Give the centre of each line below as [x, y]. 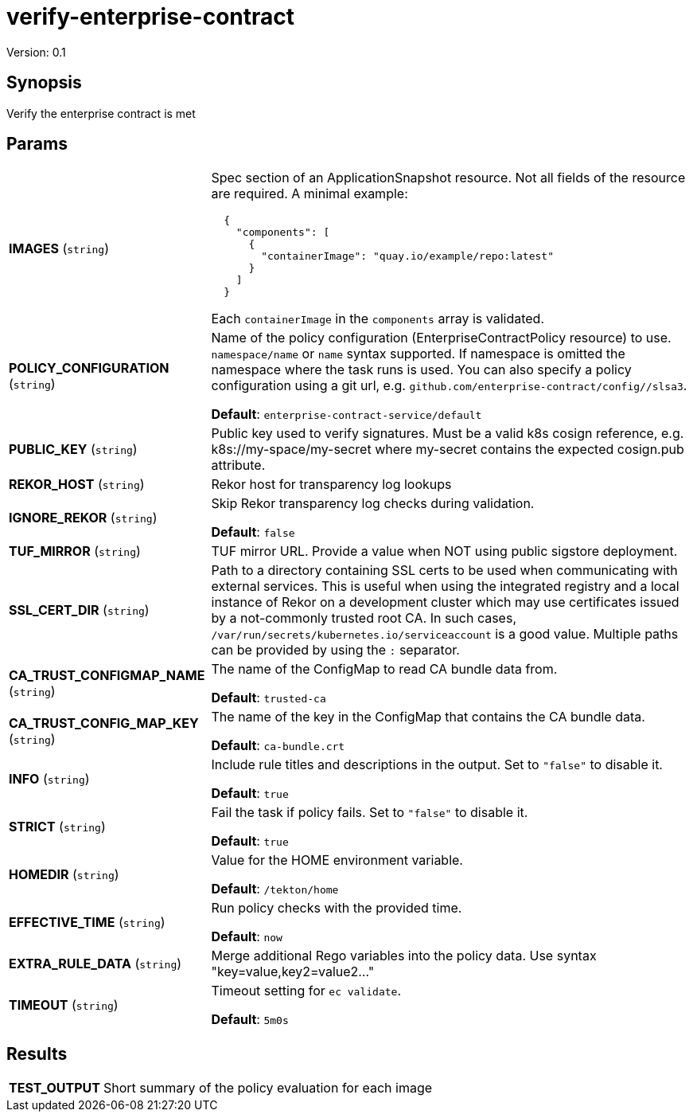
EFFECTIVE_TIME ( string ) [87, 923]
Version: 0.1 [36, 52]
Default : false [253, 532]
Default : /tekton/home [275, 889]
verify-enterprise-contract [151, 17]
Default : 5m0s [250, 1020]
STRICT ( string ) [57, 827]
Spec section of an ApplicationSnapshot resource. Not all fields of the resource [448, 178]
